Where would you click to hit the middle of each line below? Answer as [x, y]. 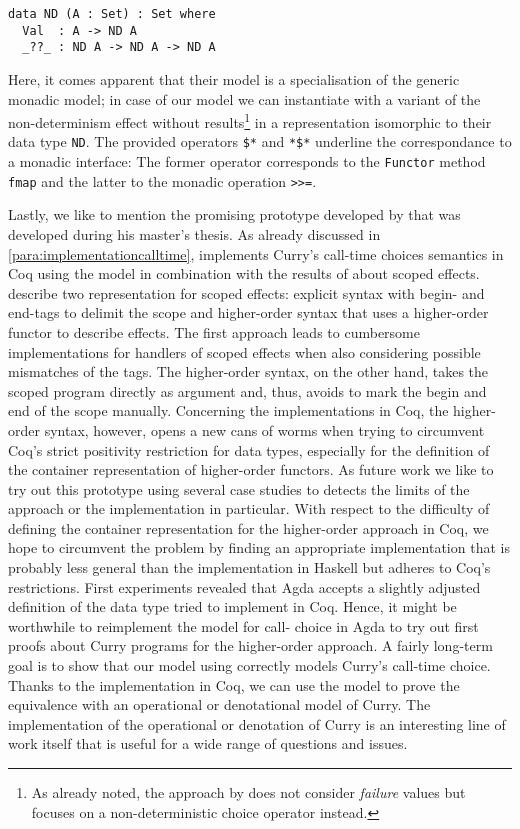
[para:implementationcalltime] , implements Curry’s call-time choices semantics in [256, 253]
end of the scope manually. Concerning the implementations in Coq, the [228, 410]
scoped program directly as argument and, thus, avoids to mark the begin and [247, 390]
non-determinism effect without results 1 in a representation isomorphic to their [250, 120]
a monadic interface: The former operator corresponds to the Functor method [247, 161]
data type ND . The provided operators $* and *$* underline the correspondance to [260, 141]
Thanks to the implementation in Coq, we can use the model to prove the [234, 684]
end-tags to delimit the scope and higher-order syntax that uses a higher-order [248, 312]
